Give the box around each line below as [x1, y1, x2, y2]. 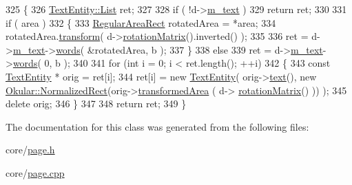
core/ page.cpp [6, 165, 65, 179]
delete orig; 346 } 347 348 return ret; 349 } [6, 96, 187, 111]
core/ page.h [6, 142, 55, 157]
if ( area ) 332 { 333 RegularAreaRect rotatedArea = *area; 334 [6, 15, 276, 30]
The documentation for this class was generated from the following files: [6, 119, 309, 133]
